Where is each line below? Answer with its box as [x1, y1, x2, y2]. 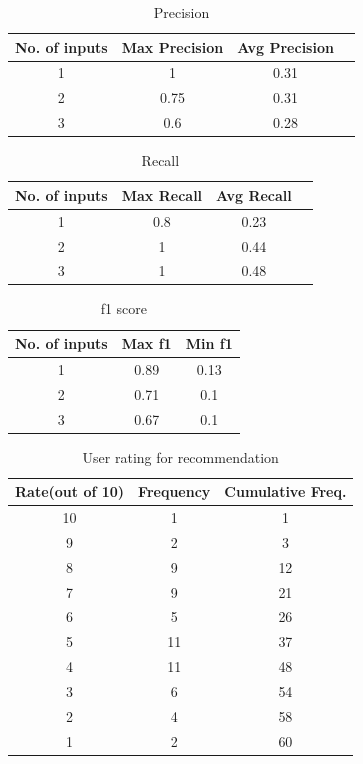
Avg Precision [237, 36, 334, 57]
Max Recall [121, 184, 203, 205]
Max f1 [121, 333, 172, 354]
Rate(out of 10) [15, 481, 125, 502]
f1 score [100, 298, 148, 319]
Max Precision [121, 36, 224, 57]
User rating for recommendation [82, 446, 279, 467]
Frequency [138, 481, 211, 502]
